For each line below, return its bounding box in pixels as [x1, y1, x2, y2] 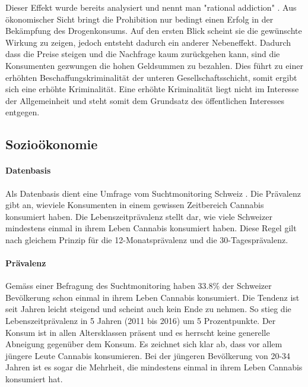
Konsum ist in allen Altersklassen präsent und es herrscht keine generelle [5, 326, 270, 338]
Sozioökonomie [5, 135, 98, 153]
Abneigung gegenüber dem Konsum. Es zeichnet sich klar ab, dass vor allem [5, 338, 282, 350]
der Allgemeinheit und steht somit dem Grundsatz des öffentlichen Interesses [5, 94, 285, 106]
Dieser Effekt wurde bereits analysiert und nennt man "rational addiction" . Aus [5, 1, 297, 13]
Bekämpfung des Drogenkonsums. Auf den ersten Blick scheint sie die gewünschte [5, 24, 302, 37]
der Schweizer [222, 279, 272, 292]
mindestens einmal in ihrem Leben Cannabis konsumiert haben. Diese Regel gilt [5, 222, 297, 234]
